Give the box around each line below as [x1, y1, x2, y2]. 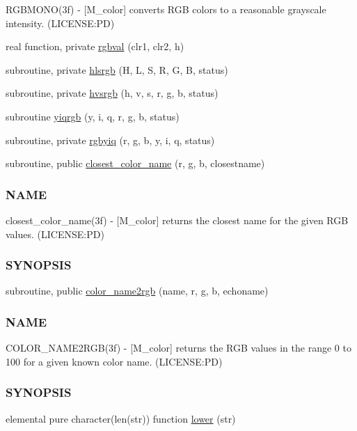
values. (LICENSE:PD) [6, 226, 104, 241]
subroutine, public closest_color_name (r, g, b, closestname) [6, 156, 265, 171]
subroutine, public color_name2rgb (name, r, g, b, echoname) [6, 283, 269, 298]
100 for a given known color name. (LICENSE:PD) [6, 354, 223, 368]
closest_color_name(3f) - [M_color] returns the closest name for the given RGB [6, 212, 349, 227]
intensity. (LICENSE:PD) [6, 15, 115, 30]
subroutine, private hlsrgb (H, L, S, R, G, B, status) [6, 62, 228, 77]
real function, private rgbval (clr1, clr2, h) [6, 39, 184, 54]
